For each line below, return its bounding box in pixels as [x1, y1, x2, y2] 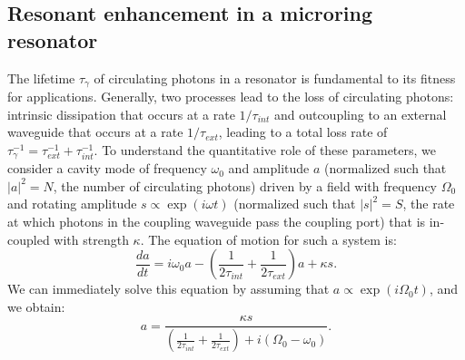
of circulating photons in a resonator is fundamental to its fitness [94, 68, 456, 87]
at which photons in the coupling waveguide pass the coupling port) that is [7, 212, 426, 231]
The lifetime [7, 68, 75, 87]
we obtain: [7, 297, 65, 316]
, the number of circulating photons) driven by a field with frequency [53, 176, 438, 195]
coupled [7, 229, 50, 248]
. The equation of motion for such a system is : [140, 229, 397, 248]
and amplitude [228, 159, 310, 178]
